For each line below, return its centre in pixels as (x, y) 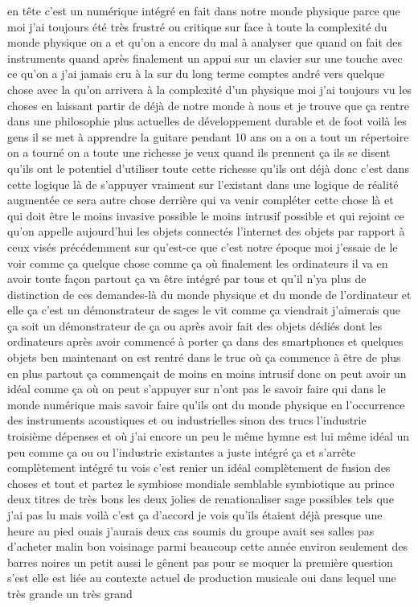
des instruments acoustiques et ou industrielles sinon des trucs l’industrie (187, 420)
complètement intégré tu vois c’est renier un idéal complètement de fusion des (199, 468)
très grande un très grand (70, 593)
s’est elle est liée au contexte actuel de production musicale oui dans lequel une (202, 578)
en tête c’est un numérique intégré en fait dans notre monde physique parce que (204, 10)
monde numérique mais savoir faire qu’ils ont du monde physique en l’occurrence (206, 404)
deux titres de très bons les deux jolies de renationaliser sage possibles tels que (201, 499)
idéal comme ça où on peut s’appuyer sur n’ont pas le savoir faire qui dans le (197, 389)
